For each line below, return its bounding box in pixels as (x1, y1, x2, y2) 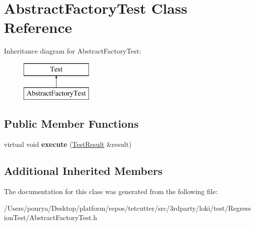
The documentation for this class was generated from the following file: (4, 186, 218, 197)
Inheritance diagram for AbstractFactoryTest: (4, 46, 142, 56)
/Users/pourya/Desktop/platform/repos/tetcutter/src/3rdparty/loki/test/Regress (4, 202, 251, 213)
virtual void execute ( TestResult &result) (4, 139, 132, 149)
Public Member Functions (4, 116, 139, 131)
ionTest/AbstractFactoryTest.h (4, 212, 97, 223)
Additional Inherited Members (4, 163, 163, 178)
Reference (4, 17, 72, 37)
